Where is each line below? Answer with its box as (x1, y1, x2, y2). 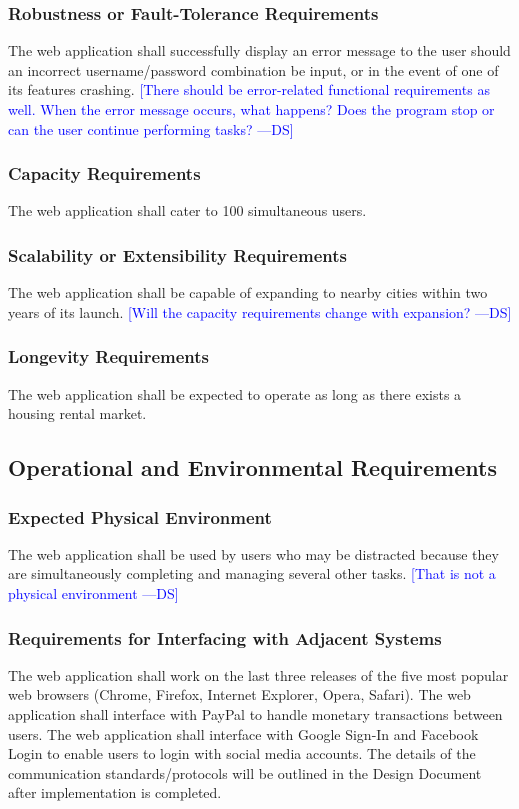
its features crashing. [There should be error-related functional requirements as (8, 79, 490, 100)
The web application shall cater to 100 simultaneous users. (8, 200, 367, 221)
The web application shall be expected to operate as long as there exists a (8, 383, 462, 404)
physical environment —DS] (8, 583, 179, 603)
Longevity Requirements (8, 344, 210, 369)
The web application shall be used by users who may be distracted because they (8, 543, 499, 564)
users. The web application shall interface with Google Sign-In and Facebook (8, 723, 479, 744)
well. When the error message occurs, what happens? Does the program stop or (8, 99, 495, 119)
